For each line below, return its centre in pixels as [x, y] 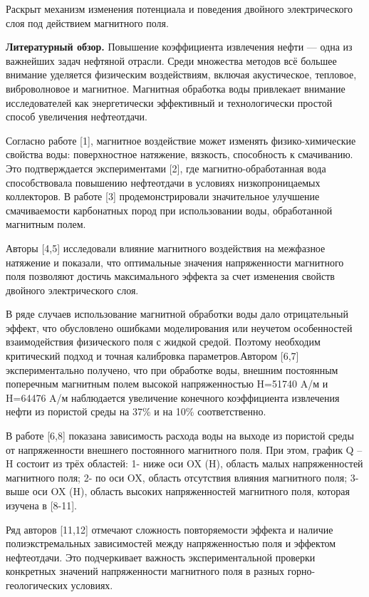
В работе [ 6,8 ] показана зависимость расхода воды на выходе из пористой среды [180, 436]
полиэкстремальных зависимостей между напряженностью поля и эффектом [171, 543]
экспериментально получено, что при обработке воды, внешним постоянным [172, 369]
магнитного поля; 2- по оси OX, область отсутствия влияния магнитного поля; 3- [182, 477]
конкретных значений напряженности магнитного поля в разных [145, 571]
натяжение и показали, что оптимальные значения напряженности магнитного [175, 262]
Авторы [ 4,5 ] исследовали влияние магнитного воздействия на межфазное [166, 248]
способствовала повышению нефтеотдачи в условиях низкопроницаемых [163, 182]
